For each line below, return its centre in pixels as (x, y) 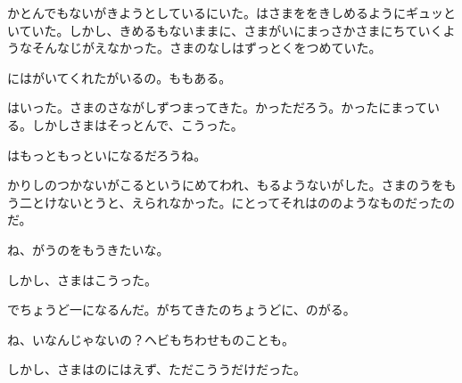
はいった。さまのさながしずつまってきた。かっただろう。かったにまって (218, 107)
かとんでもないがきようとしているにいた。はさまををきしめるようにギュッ (225, 12)
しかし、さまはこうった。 (82, 279)
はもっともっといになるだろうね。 (107, 155)
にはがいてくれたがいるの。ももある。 (120, 77)
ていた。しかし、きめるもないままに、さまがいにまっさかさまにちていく (231, 30)
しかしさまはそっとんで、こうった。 (137, 124)
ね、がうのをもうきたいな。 (88, 249)
